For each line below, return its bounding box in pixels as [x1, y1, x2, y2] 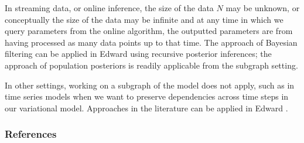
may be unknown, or [226, 2, 300, 13]
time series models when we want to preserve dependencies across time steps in [5, 90, 289, 103]
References [5, 127, 57, 141]
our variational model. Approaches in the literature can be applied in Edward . [5, 101, 288, 114]
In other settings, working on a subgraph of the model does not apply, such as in [5, 79, 295, 91]
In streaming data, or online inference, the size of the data [5, 2, 214, 13]
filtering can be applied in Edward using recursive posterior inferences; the [5, 47, 272, 60]
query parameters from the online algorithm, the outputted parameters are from [5, 25, 293, 37]
